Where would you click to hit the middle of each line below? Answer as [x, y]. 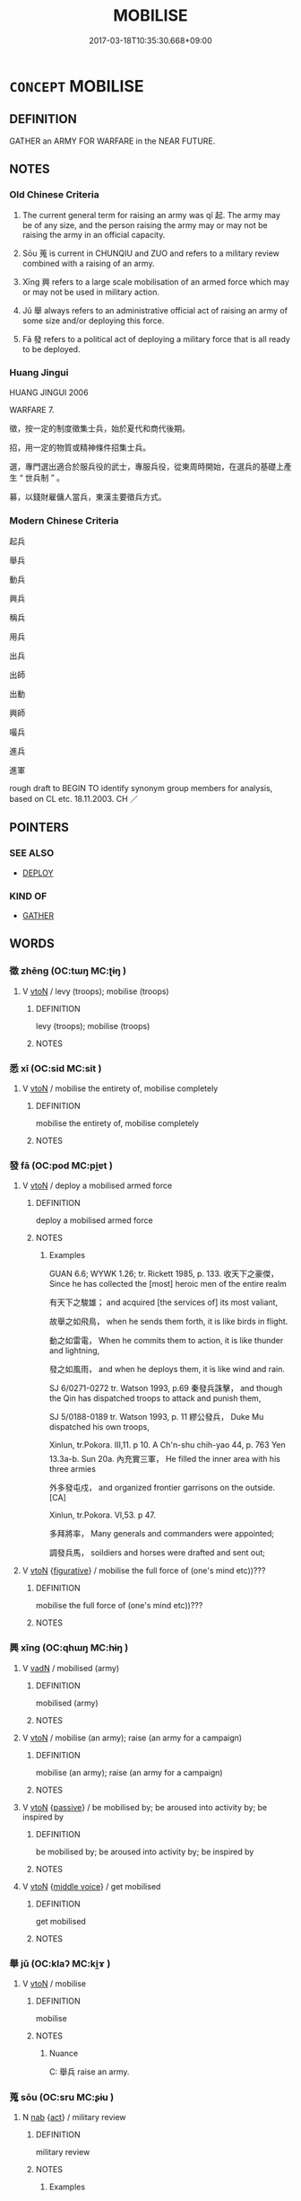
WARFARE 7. [32, 409]
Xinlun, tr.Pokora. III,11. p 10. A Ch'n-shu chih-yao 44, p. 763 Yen [167, 1445]
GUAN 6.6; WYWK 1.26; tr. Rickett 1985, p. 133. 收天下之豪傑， [164, 1274]
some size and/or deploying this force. [93, 321]
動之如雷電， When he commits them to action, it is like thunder [166, 1341]
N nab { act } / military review [74, 2117]
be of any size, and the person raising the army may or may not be [145, 225]
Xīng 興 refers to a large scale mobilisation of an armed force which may [155, 282]
